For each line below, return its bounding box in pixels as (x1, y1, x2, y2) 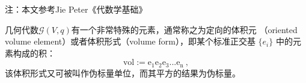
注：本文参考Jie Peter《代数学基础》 (5, 3, 147, 15)
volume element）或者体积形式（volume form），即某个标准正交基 (5, 35, 256, 48)
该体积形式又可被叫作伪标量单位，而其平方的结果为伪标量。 (5, 66, 240, 79)
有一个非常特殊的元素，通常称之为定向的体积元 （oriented (71, 23, 298, 35)
